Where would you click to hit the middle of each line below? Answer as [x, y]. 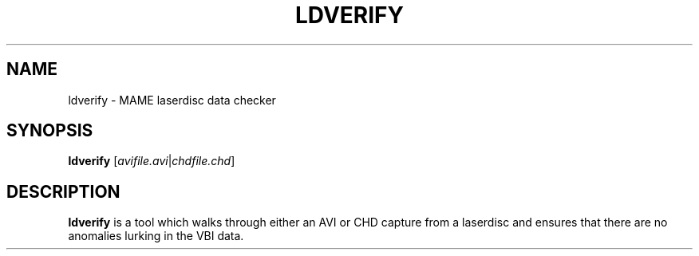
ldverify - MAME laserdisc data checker [172, 100]
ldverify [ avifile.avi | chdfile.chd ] [152, 161]
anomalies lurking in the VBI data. [156, 236]
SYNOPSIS [50, 131]
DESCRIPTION [63, 191]
